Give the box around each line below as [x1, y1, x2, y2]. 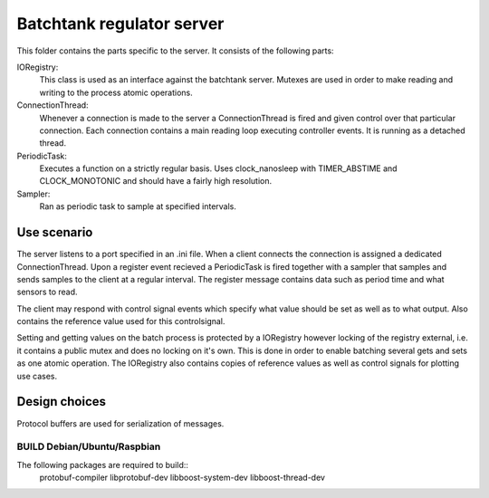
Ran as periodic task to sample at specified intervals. [39, 201, 237, 212]
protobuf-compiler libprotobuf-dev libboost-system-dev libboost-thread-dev [39, 472, 326, 484]
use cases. [16, 370, 58, 381]
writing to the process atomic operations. [39, 87, 194, 98]
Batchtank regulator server [16, 14, 225, 34]
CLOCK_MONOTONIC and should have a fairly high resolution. [39, 176, 272, 187]
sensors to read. [16, 286, 78, 298]
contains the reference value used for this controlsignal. [16, 316, 225, 327]
